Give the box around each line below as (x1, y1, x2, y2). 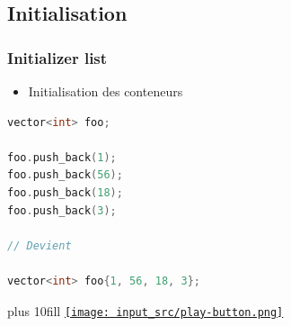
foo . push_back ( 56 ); (7, 168, 123, 182)
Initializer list (7, 46, 108, 68)
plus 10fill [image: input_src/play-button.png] (7, 301, 284, 320)
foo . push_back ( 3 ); (7, 204, 117, 217)
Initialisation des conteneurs (28, 82, 183, 100)
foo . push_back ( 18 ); (7, 186, 123, 199)
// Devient (7, 239, 72, 252)
